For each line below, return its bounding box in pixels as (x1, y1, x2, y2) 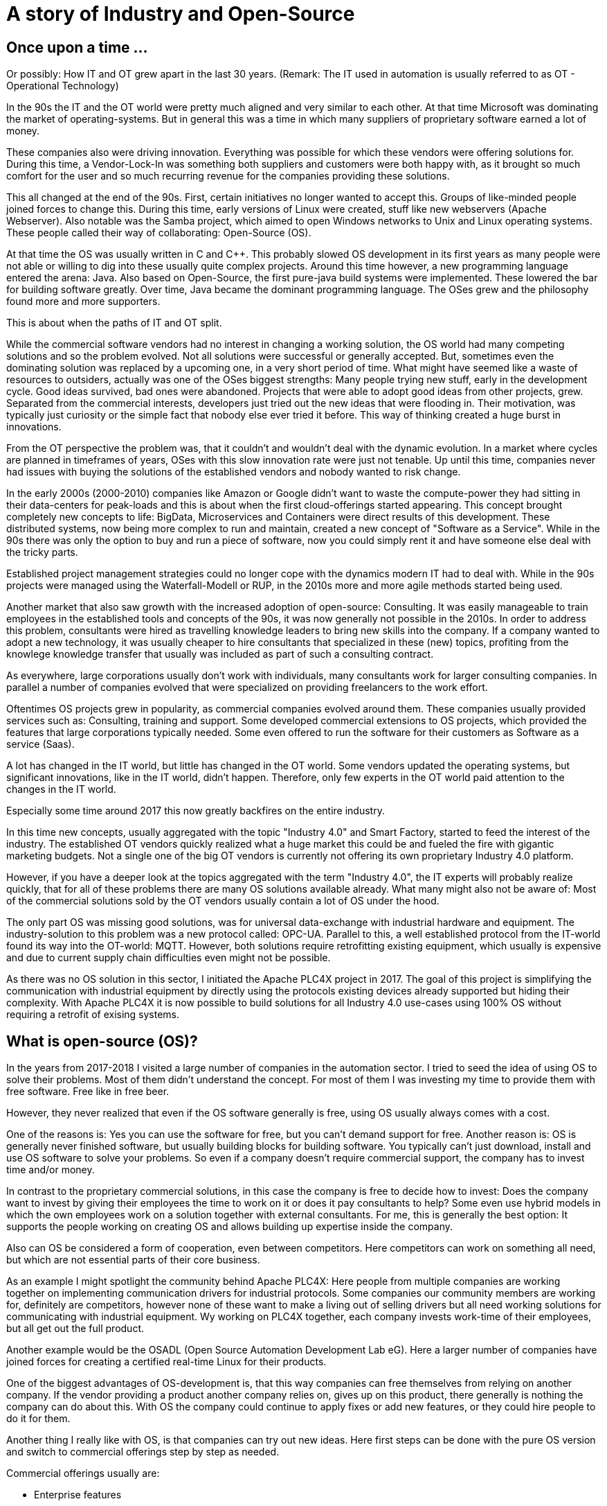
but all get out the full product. (6, 1322, 145, 1335)
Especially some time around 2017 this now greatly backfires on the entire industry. (6, 805, 385, 817)
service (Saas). (6, 738, 75, 751)
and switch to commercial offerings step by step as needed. (6, 1446, 280, 1458)
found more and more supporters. (6, 295, 161, 308)
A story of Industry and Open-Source (6, 2, 355, 26)
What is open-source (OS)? (6, 1032, 198, 1050)
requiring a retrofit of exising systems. (6, 1008, 180, 1021)
